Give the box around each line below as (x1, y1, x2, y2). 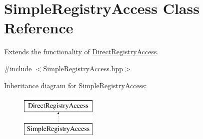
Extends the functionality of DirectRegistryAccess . (4, 46, 159, 57)
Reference (4, 17, 73, 38)
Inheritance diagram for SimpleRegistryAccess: (4, 80, 147, 90)
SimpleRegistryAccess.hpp (43, 63, 123, 73)
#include (4, 63, 32, 73)
